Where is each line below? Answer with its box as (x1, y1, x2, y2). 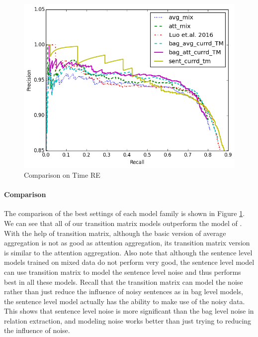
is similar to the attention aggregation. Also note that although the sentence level (4, 247, 253, 257)
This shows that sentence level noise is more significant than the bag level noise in (4, 306, 254, 316)
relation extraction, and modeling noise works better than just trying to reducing (4, 315, 252, 326)
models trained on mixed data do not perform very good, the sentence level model (4, 257, 255, 267)
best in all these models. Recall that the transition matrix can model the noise (4, 276, 243, 287)
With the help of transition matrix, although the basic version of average (4, 227, 226, 238)
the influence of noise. (4, 325, 70, 336)
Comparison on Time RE (24, 169, 100, 180)
